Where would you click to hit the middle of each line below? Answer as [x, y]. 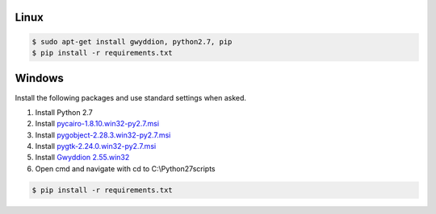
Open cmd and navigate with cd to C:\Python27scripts [125, 168]
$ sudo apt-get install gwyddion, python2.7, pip [132, 41]
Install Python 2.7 [64, 112]
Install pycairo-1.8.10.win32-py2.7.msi [97, 124]
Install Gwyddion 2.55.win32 [82, 158]
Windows [39, 78]
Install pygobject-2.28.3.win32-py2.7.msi [103, 135]
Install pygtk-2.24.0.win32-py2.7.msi [96, 146]
